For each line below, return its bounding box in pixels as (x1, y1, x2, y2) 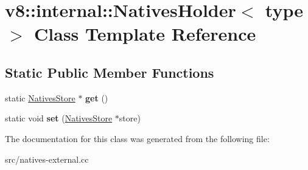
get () (85, 91, 108, 104)
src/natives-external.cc (5, 152, 89, 165)
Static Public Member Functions (5, 63, 214, 81)
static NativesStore (5, 91, 75, 104)
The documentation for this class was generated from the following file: (5, 132, 270, 144)
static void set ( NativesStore (5, 112, 113, 124)
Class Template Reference (34, 21, 256, 46)
